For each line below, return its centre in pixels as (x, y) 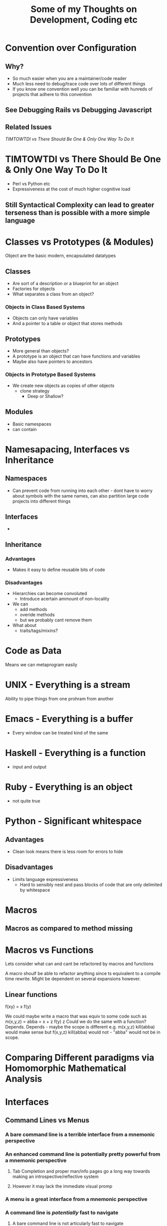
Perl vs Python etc (31, 184)
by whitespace (35, 890)
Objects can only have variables (45, 318)
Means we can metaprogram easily (41, 665)
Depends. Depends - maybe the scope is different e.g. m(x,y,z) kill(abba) (80, 1027)
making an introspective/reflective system (55, 1176)
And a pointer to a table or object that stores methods (67, 323)
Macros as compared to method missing (69, 928)
